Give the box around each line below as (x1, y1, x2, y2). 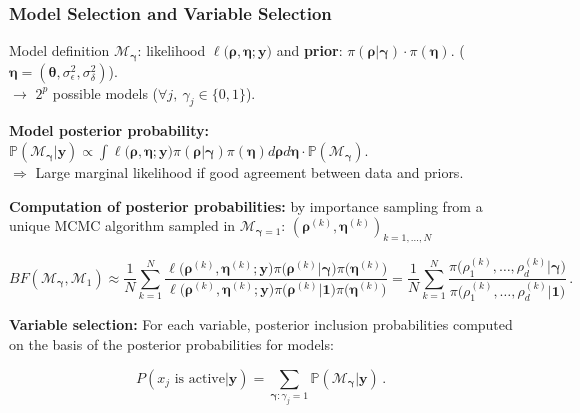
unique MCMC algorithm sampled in (9, 215, 236, 236)
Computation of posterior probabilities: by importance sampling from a (9, 195, 483, 216)
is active (174, 371, 225, 386)
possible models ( (52, 82, 159, 103)
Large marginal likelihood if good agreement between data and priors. (35, 162, 464, 183)
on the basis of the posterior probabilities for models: (9, 333, 334, 354)
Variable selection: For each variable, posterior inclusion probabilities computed (9, 314, 513, 335)
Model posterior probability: (9, 120, 210, 141)
